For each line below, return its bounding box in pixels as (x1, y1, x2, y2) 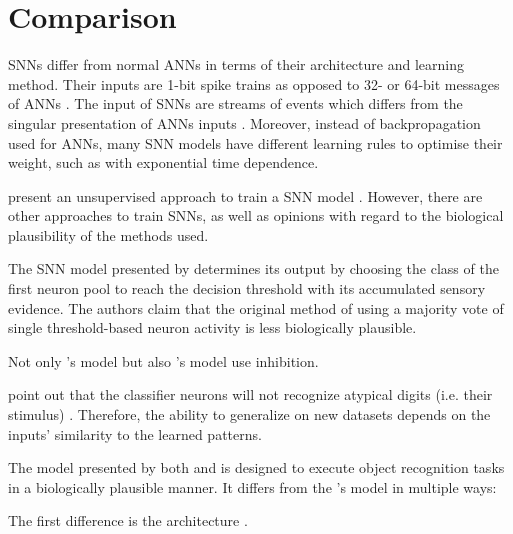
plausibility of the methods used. (8, 224, 209, 245)
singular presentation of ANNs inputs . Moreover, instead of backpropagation (8, 112, 481, 133)
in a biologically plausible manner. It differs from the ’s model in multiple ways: (8, 476, 497, 497)
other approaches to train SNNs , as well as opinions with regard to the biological (8, 205, 504, 226)
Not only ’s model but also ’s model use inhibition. (8, 350, 319, 371)
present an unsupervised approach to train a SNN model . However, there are (8, 185, 483, 206)
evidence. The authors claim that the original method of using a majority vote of (8, 297, 504, 318)
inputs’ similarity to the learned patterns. (8, 423, 262, 444)
